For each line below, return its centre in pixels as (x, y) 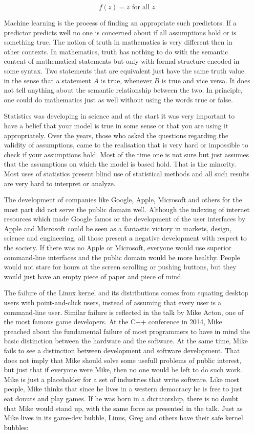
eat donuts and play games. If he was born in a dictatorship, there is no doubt (121, 398)
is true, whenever (126, 80)
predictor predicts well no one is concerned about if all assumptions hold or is (120, 32)
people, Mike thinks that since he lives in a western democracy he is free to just (123, 389)
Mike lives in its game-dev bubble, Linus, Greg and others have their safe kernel (124, 418)
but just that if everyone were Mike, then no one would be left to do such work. (123, 370)
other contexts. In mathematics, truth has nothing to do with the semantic (116, 51)
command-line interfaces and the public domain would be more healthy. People (122, 257)
